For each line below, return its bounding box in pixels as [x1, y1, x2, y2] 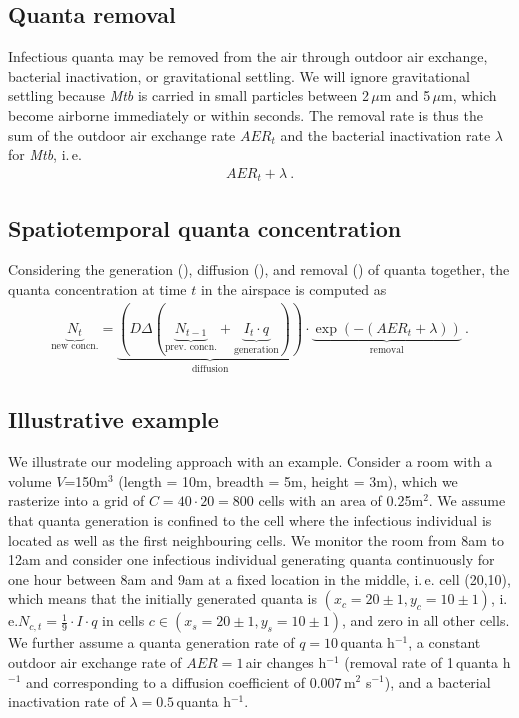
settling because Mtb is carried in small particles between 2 [8, 85, 369, 106]
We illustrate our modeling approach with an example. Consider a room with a [8, 451, 493, 472]
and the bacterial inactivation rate [280, 124, 491, 145]
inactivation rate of [8, 691, 125, 712]
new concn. [51, 340, 99, 351]
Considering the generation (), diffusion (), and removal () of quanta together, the [8, 259, 510, 280]
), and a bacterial [384, 671, 491, 692]
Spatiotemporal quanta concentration [8, 212, 402, 243]
